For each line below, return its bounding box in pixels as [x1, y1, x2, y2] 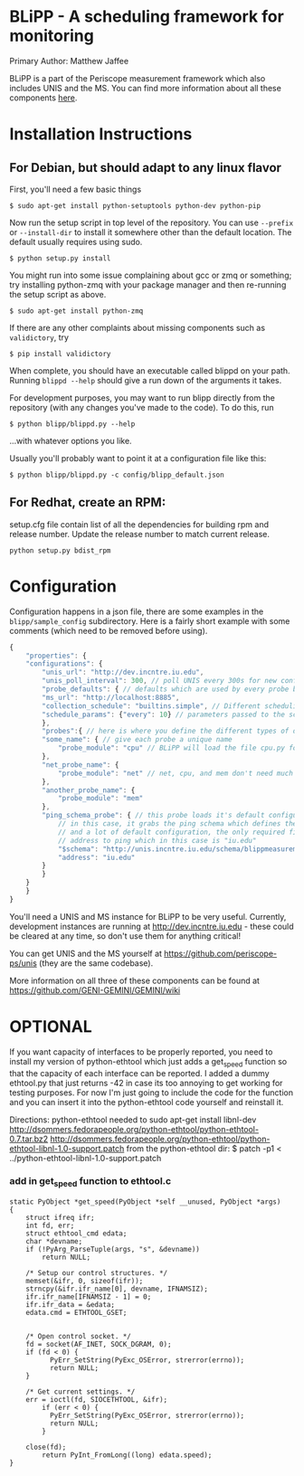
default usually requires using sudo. [9, 236, 143, 247]
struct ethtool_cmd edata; [25, 1229, 128, 1238]
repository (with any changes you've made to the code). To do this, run [9, 402, 274, 412]
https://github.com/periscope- [164, 948, 278, 959]
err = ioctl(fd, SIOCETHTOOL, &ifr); [25, 1396, 168, 1405]
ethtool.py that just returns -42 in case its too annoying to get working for [9, 1077, 283, 1088]
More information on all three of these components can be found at [9, 975, 261, 986]
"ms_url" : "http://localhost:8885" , [42, 693, 180, 702]
